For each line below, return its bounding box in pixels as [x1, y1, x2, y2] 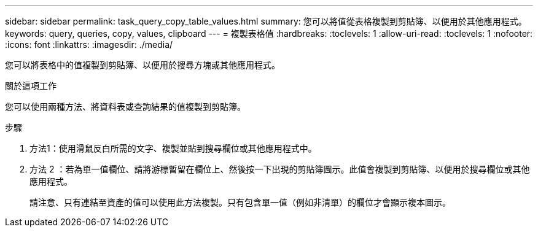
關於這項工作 [5, 80, 57, 91]
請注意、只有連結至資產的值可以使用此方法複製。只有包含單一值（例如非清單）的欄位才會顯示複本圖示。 [29, 197, 451, 207]
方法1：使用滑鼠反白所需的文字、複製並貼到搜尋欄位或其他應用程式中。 [29, 143, 317, 153]
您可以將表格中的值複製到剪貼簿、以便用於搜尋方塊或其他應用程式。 [5, 60, 280, 70]
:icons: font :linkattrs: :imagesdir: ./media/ [5, 39, 173, 50]
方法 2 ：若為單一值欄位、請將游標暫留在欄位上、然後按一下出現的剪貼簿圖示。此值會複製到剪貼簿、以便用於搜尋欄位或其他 [29, 164, 530, 174]
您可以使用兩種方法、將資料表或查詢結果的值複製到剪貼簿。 [5, 101, 246, 112]
